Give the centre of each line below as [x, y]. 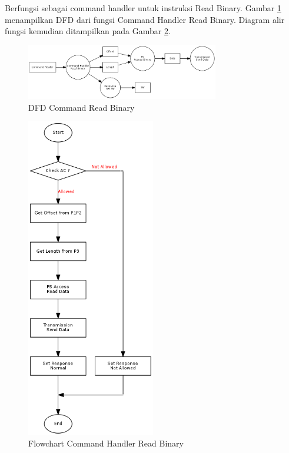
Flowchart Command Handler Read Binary [106, 443]
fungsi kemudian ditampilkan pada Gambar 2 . [88, 31]
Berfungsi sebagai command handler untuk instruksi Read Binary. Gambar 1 [143, 8]
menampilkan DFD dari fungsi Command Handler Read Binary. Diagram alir [145, 19]
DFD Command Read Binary [82, 107]
